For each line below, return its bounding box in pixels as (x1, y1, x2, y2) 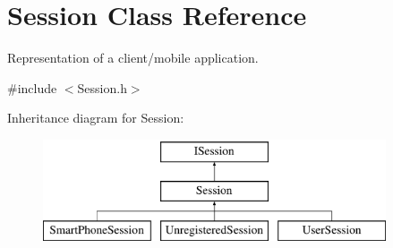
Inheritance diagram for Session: (7, 108, 184, 127)
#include (7, 78, 57, 97)
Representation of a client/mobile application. (7, 48, 259, 67)
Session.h (77, 78, 127, 97)
